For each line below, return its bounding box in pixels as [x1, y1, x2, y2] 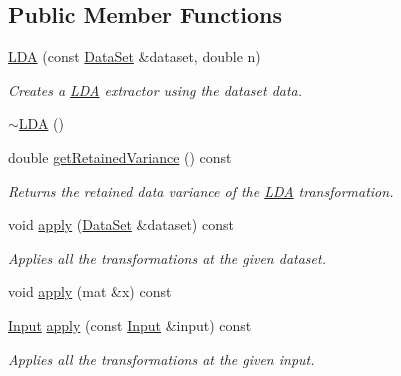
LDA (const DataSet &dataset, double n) [8, 46, 261, 67]
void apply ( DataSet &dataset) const [8, 214, 234, 235]
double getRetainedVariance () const [8, 146, 232, 167]
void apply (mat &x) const [8, 281, 172, 302]
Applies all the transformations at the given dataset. [8, 247, 326, 268]
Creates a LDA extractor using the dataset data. [8, 79, 303, 100]
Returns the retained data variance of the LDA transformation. [8, 180, 394, 201]
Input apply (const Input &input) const [8, 314, 252, 335]
